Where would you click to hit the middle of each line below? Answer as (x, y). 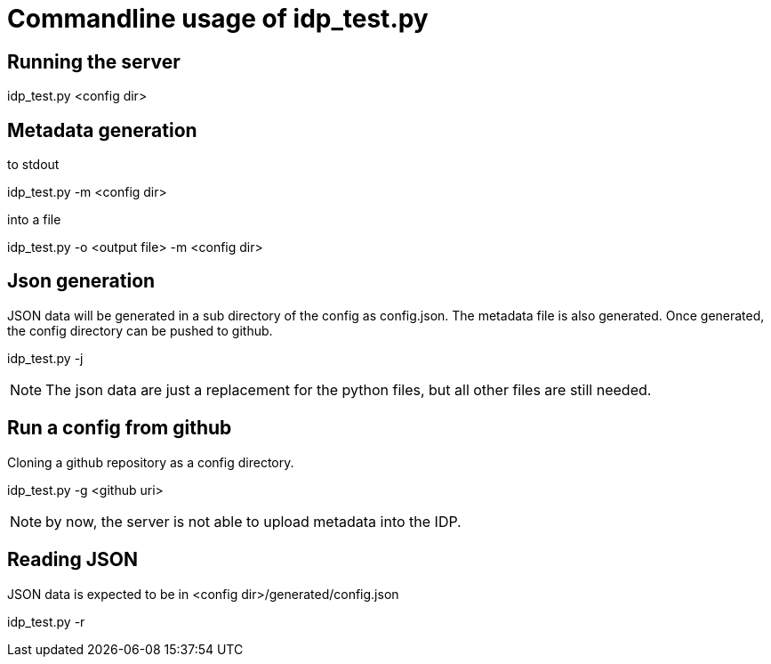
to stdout (33, 165)
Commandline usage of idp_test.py (218, 19)
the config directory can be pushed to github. (140, 330)
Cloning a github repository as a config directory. (151, 462)
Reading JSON (72, 560)
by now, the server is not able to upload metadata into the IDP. (253, 521)
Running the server (94, 61)
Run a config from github (120, 428)
